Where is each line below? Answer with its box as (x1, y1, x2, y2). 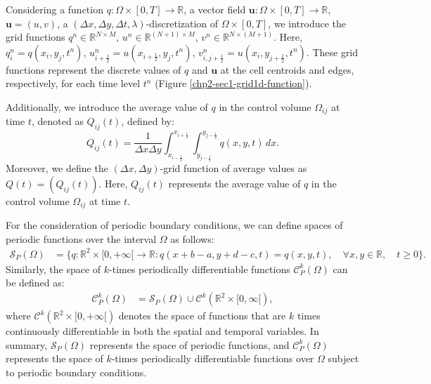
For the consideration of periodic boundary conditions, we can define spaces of (6, 218, 343, 232)
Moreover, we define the (6, 161, 108, 176)
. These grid (306, 44, 359, 59)
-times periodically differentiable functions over (111, 351, 314, 366)
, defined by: (121, 114, 174, 128)
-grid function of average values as (160, 161, 307, 176)
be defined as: (6, 275, 65, 290)
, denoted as (31, 114, 84, 128)
